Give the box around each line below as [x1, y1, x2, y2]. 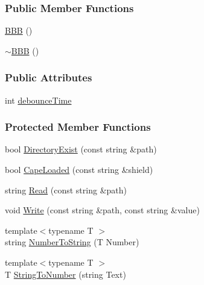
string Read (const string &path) [5, 183, 127, 196]
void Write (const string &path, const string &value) [5, 204, 200, 216]
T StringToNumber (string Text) [5, 268, 126, 280]
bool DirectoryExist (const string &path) [5, 143, 157, 155]
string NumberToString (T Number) [5, 236, 139, 248]
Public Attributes [5, 70, 92, 85]
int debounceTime [5, 93, 72, 106]
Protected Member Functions [5, 119, 151, 134]
